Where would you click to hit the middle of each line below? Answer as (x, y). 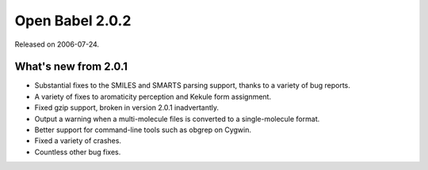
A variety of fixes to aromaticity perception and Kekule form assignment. (153, 96)
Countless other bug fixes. (78, 152)
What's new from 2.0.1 (71, 67)
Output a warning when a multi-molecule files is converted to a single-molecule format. (177, 119)
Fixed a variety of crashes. (78, 141)
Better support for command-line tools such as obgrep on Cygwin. (143, 130)
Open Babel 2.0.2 (73, 21)
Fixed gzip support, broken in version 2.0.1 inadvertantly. (127, 108)
